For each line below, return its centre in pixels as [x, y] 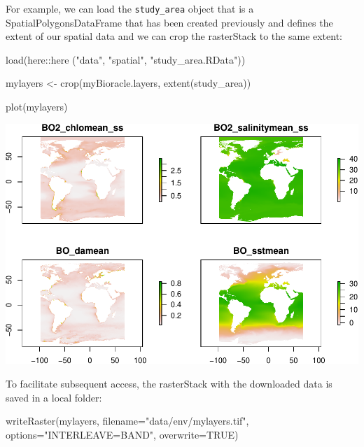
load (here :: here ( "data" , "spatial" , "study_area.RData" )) [126, 59]
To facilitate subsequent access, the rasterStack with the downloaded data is [169, 384]
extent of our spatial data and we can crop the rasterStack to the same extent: [174, 36]
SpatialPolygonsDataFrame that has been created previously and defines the [169, 22]
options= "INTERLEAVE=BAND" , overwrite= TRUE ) [122, 434]
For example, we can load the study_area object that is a [130, 8]
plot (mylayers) [37, 107]
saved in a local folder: [54, 397]
